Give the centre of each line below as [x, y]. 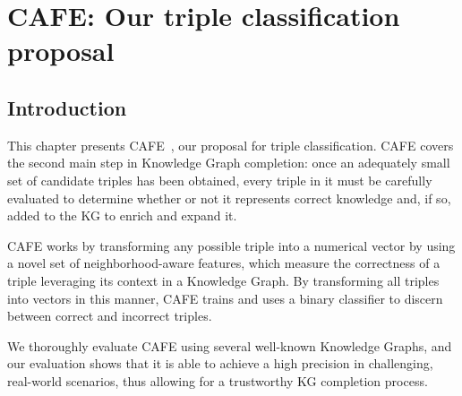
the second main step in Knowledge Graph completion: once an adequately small [229, 163]
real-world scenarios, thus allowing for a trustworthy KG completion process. [218, 380]
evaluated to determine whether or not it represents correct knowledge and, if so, [229, 198]
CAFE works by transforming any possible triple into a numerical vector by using [231, 245]
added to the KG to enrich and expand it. [122, 215]
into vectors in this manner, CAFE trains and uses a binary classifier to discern [225, 298]
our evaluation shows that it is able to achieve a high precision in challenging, [220, 363]
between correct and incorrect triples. [110, 316]
